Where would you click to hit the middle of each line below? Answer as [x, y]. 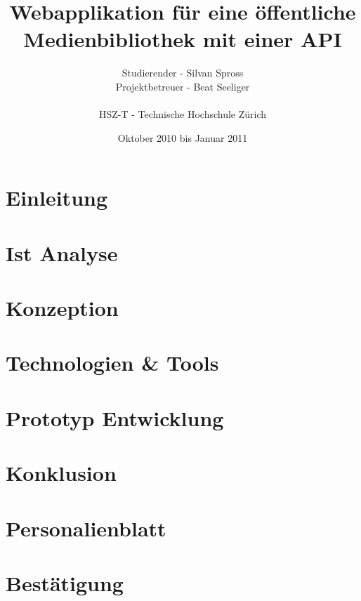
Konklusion [61, 473]
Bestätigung [65, 582]
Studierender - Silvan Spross [183, 73]
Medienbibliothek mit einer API [183, 39]
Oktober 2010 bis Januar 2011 [183, 137]
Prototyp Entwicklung [115, 417]
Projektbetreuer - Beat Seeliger [183, 86]
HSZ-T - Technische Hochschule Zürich [183, 114]
